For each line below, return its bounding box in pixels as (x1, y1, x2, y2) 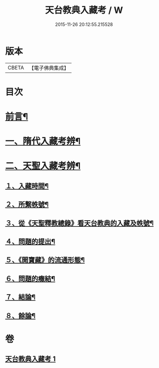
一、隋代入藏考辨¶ (5, 136, 81, 147)
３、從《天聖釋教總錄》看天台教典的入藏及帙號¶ (5, 219, 154, 227)
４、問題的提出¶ (5, 238, 55, 246)
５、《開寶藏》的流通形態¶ (5, 256, 85, 265)
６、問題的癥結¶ (5, 274, 55, 283)
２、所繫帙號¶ (5, 200, 49, 209)
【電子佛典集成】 (28, 64, 69, 71)
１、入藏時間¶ (5, 182, 49, 190)
